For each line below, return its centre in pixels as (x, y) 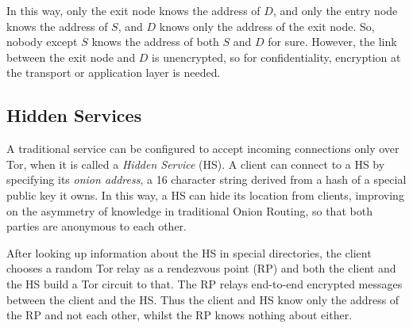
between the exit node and (71, 57)
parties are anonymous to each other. (96, 226)
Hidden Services (74, 115)
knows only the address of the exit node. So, (267, 26)
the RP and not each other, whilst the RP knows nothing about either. (179, 315)
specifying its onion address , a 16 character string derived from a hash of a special (206, 179)
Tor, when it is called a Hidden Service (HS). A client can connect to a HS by (196, 164)
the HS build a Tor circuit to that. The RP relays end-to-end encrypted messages (205, 283)
